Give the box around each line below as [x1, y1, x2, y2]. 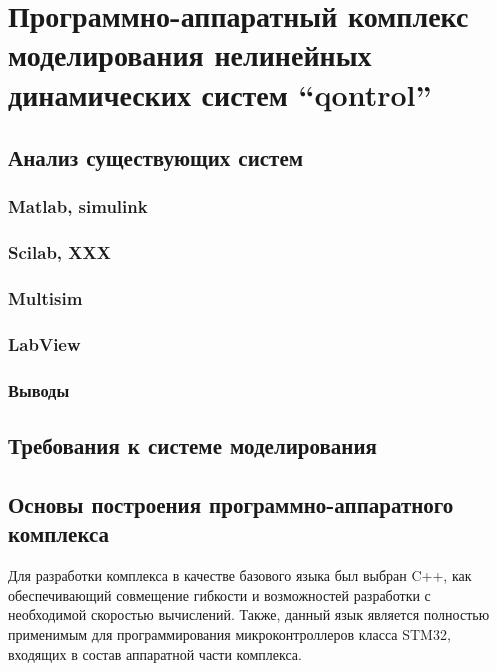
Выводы [8, 377, 70, 402]
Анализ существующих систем [8, 142, 304, 173]
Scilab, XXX [8, 240, 111, 265]
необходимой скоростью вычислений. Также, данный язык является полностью [8, 604, 490, 625]
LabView [8, 331, 81, 356]
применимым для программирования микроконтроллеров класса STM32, [8, 623, 451, 644]
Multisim [8, 286, 83, 311]
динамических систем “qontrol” [8, 73, 432, 114]
